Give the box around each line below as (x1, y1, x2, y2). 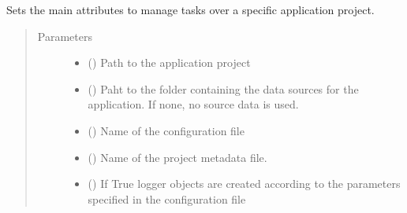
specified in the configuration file (88, 190, 246, 207)
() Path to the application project (88, 54, 251, 71)
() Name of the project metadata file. (88, 149, 267, 165)
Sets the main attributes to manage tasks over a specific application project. (6, 2, 375, 17)
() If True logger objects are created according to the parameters (88, 175, 401, 192)
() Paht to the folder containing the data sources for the (88, 80, 359, 97)
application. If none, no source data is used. (88, 96, 299, 112)
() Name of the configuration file (88, 122, 245, 138)
